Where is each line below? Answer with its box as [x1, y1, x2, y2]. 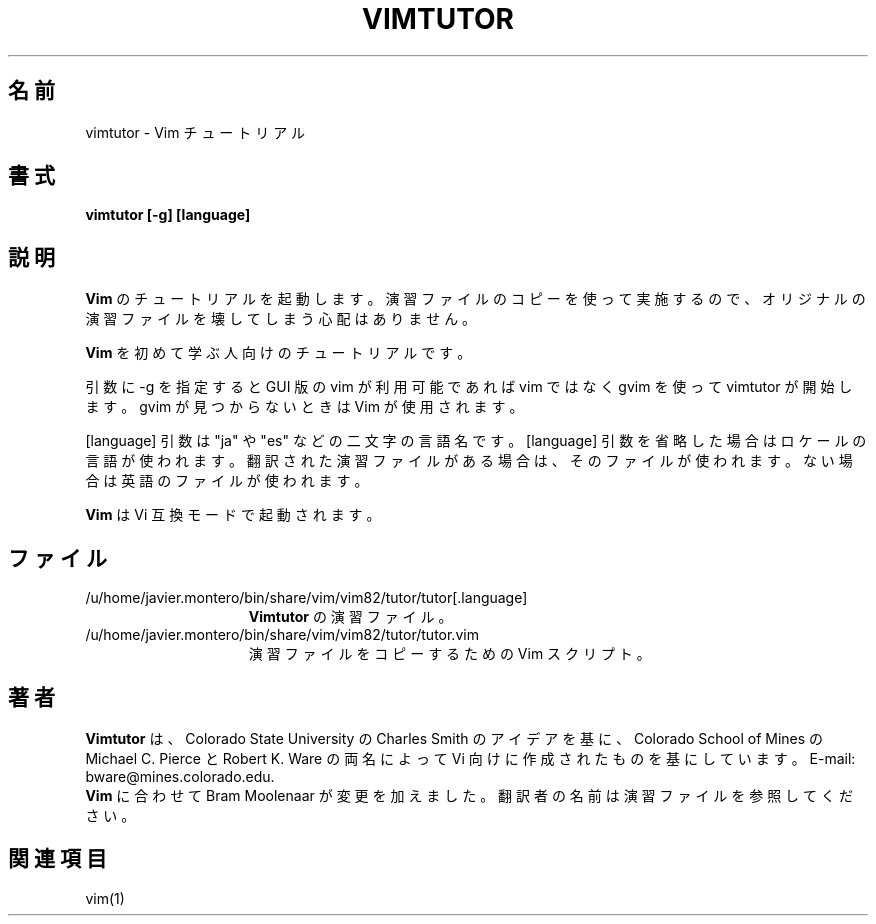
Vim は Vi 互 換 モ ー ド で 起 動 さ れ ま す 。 [85, 506, 381, 524]
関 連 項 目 [8, 846, 107, 872]
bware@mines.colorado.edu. [85, 767, 275, 785]
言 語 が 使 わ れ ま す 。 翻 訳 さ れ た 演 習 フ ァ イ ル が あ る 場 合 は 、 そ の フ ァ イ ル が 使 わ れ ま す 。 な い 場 [85, 452, 853, 470]
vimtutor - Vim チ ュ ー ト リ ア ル [85, 123, 306, 141]
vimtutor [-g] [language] [85, 206, 251, 224]
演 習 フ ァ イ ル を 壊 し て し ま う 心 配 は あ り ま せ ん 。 [85, 310, 477, 328]
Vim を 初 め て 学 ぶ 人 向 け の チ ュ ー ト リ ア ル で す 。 [85, 344, 472, 362]
